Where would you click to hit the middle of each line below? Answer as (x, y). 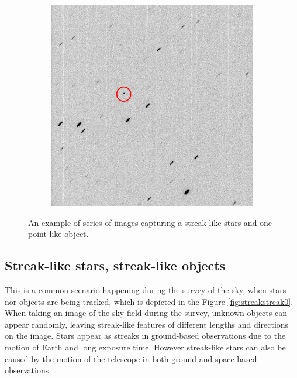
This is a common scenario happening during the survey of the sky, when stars (146, 289)
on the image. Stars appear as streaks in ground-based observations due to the (145, 336)
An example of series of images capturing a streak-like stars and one (150, 222)
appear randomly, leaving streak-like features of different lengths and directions (147, 324)
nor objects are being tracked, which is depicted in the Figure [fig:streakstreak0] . (149, 301)
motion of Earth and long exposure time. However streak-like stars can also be (145, 347)
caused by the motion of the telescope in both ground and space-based (131, 358)
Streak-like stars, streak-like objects (115, 265)
